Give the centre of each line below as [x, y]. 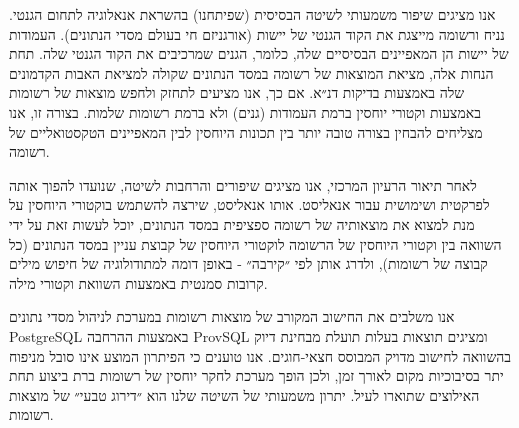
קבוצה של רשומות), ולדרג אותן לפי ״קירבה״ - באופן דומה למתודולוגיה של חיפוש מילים [248, 263]
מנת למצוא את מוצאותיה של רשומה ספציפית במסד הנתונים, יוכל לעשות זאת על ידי [242, 223]
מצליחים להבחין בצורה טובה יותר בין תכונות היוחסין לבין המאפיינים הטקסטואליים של [246, 131]
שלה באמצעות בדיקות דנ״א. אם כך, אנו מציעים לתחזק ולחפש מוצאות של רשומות [237, 92]
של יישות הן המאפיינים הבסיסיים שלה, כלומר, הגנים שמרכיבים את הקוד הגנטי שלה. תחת [259, 53]
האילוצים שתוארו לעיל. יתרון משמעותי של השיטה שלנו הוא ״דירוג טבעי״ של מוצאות [244, 394]
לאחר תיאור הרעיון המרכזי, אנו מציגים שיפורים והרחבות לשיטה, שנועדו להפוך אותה [243, 184]
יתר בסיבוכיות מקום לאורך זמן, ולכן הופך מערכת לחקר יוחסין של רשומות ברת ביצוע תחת [256, 375]
